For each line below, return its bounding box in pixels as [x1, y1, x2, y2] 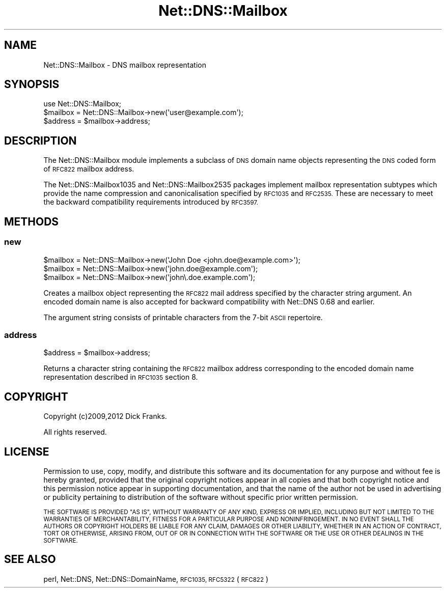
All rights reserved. [43, 428, 107, 437]
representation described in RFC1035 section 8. [43, 373, 198, 382]
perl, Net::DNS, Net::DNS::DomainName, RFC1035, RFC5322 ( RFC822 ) [43, 574, 269, 583]
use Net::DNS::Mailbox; [43, 99, 122, 108]
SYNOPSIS [4, 78, 60, 91]
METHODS [4, 215, 59, 228]
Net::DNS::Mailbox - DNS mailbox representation [43, 60, 206, 69]
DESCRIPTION [4, 134, 77, 147]
